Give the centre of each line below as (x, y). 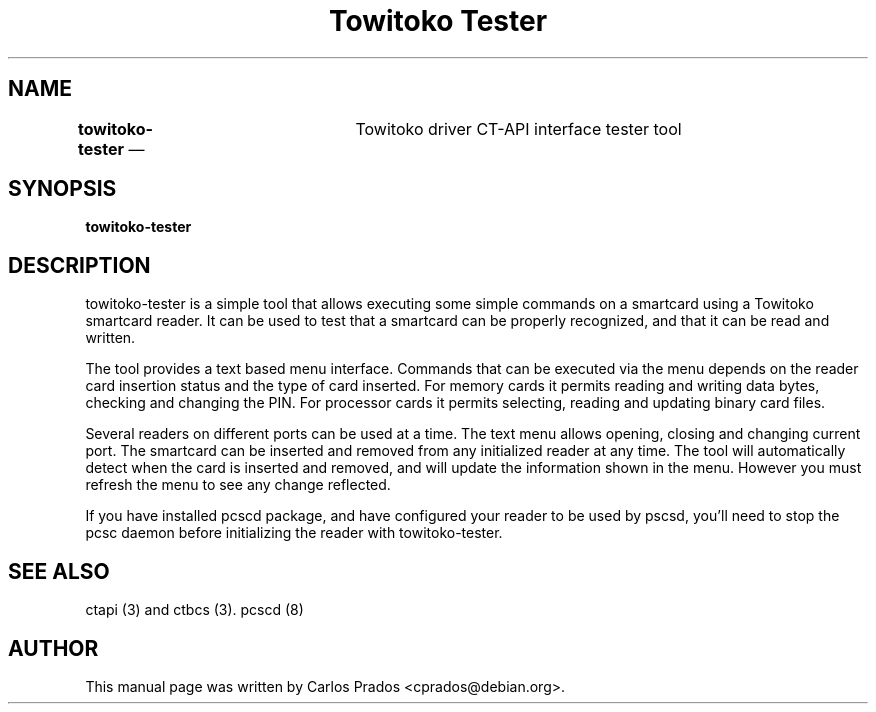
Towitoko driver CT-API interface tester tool (518, 128)
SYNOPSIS (62, 189)
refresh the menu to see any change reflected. (238, 485)
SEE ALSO (59, 571)
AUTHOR (53, 648)
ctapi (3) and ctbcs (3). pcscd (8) (194, 610)
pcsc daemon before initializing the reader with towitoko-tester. (294, 533)
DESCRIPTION (79, 265)
